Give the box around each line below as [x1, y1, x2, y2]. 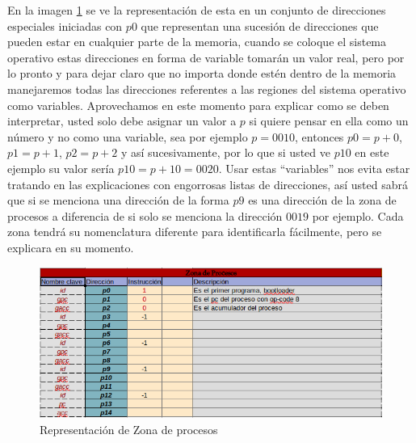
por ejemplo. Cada [312, 207, 404, 224]
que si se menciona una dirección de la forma [7, 192, 229, 209]
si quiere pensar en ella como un [249, 112, 409, 129]
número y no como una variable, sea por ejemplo [7, 128, 248, 145]
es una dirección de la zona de [248, 192, 397, 209]
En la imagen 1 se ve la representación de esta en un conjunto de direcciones [7, 2, 386, 18]
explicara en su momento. [7, 238, 134, 255]
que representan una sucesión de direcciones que [141, 17, 379, 34]
